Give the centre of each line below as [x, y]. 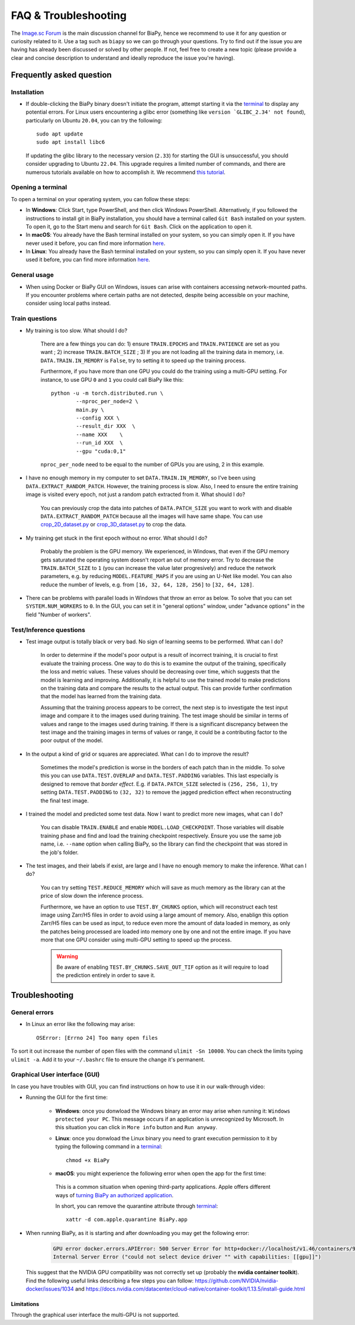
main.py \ [90, 410]
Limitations [25, 1304]
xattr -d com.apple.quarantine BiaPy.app [127, 1220]
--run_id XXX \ [99, 443]
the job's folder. [60, 852]
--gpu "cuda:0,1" [101, 451]
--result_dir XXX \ [106, 426]
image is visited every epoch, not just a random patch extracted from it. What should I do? [135, 495]
